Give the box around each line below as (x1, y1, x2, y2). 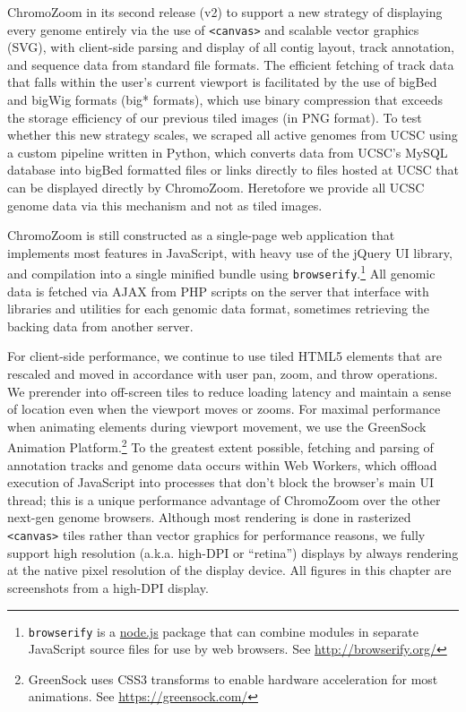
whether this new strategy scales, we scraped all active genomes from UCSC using (7, 125, 458, 144)
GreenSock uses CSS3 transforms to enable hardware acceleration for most (28, 669, 438, 688)
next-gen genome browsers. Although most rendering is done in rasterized (7, 508, 411, 527)
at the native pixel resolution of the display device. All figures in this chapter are (7, 561, 452, 579)
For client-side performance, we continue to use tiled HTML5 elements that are (7, 347, 442, 365)
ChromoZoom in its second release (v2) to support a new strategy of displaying (7, 3, 443, 21)
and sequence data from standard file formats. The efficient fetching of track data (7, 55, 454, 73)
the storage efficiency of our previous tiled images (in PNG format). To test (7, 107, 422, 126)
